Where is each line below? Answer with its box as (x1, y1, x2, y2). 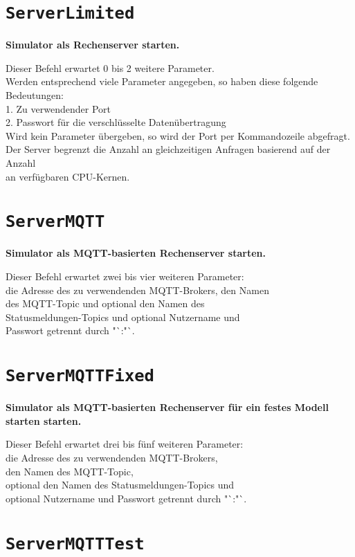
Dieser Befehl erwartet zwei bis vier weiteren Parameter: (6, 269, 244, 284)
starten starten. (6, 413, 82, 428)
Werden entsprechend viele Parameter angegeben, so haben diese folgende (6, 74, 318, 89)
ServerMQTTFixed (6, 366, 154, 386)
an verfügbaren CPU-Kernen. (6, 169, 130, 183)
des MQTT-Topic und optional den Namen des (6, 296, 205, 311)
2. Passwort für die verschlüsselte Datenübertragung (6, 115, 226, 129)
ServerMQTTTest (6, 533, 145, 554)
